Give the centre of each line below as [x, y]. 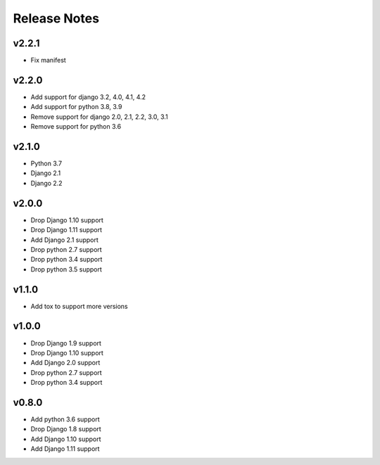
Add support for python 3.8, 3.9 [76, 107]
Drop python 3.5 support [66, 269]
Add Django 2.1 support [64, 240]
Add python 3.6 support [65, 419]
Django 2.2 [46, 183]
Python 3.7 [46, 164]
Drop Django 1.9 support [66, 343]
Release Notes [56, 18]
